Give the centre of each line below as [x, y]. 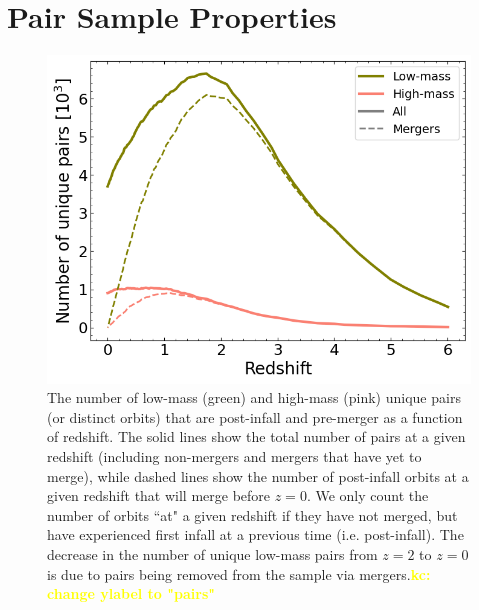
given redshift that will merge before [159, 495]
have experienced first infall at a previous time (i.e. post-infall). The [255, 534]
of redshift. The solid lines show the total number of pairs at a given [256, 436]
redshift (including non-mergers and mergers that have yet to [234, 456]
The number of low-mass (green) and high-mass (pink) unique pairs [254, 397]
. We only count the [367, 495]
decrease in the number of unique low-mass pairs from [212, 554]
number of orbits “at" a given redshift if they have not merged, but [252, 514]
